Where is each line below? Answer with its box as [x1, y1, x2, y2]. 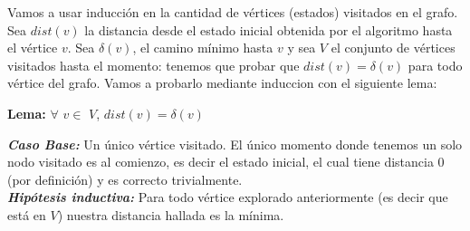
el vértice [7, 38, 58, 57]
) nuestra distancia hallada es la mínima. [57, 205, 284, 224]
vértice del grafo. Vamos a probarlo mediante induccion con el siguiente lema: [7, 73, 437, 92]
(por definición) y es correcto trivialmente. [7, 169, 243, 188]
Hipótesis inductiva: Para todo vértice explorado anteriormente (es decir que [7, 188, 448, 207]
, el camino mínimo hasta [132, 38, 273, 57]
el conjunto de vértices [331, 38, 456, 57]
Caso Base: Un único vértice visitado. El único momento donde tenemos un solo [7, 134, 463, 153]
